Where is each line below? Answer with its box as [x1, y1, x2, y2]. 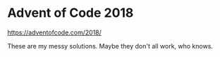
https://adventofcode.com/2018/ [7, 28, 102, 37]
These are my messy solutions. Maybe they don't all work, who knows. [7, 42, 214, 50]
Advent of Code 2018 [7, 5, 134, 21]
